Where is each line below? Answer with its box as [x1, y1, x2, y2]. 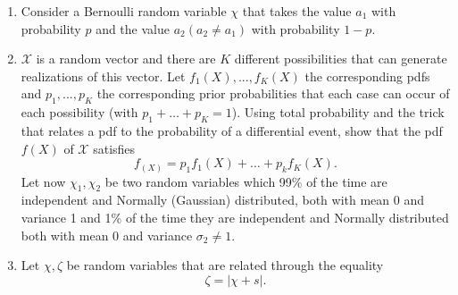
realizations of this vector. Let [21, 66, 186, 85]
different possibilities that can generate [234, 49, 447, 68]
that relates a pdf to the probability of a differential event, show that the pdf [21, 121, 443, 139]
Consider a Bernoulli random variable [21, 2, 227, 20]
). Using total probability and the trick [231, 103, 445, 122]
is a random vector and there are [36, 49, 216, 68]
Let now [21, 172, 66, 190]
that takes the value [242, 2, 352, 20]
